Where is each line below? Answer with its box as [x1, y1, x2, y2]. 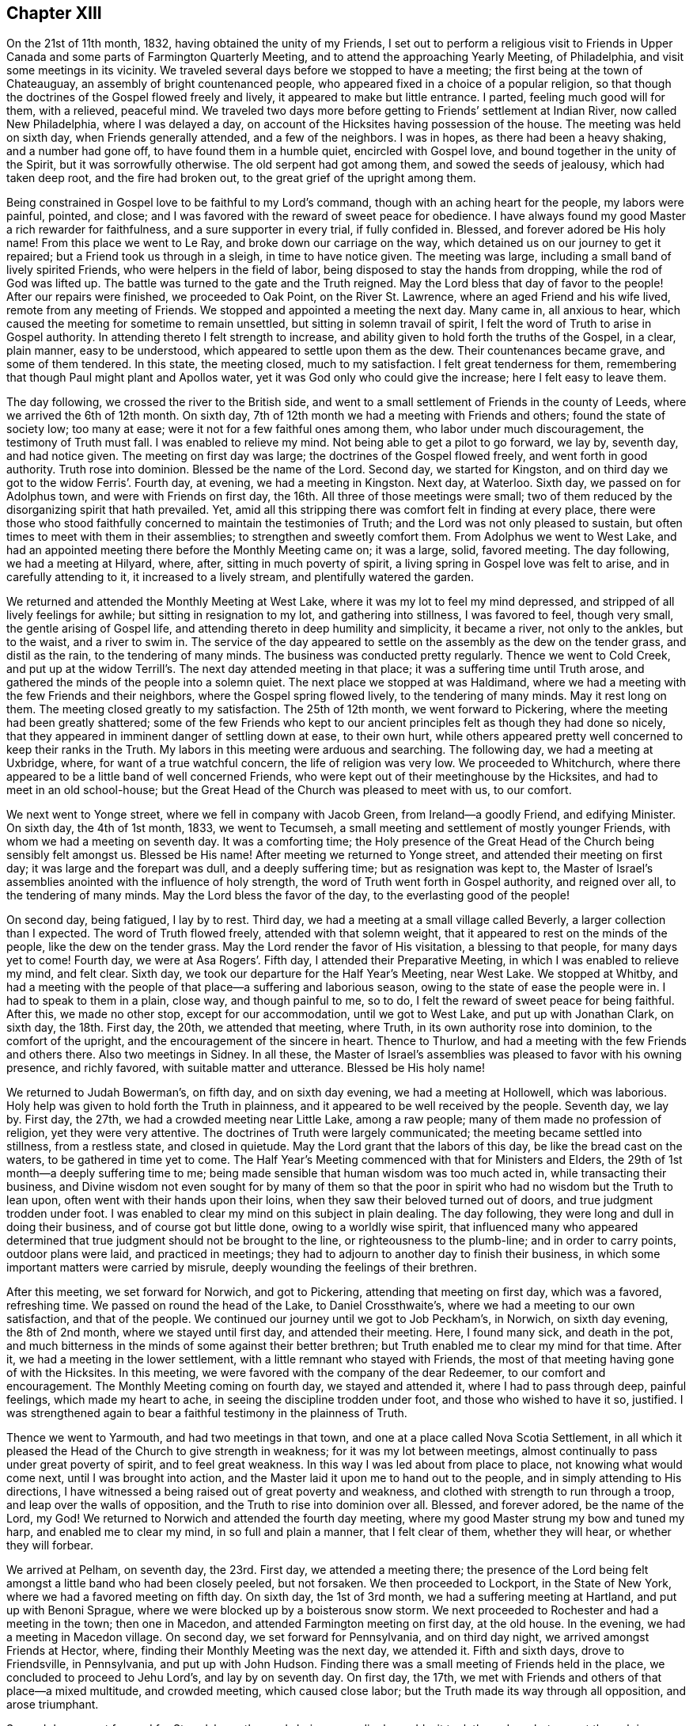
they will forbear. [6, 1538, 93, 1553]
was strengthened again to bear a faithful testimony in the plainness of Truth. [6, 1406, 407, 1420]
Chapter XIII [6, 3, 102, 23]
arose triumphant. [6, 1697, 99, 1712]
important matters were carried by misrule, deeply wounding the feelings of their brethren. [6, 1260, 477, 1275]
